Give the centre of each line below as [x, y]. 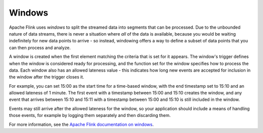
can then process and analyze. [40, 47]
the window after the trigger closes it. [47, 77]
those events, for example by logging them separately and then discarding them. [90, 115]
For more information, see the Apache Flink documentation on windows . [81, 124]
